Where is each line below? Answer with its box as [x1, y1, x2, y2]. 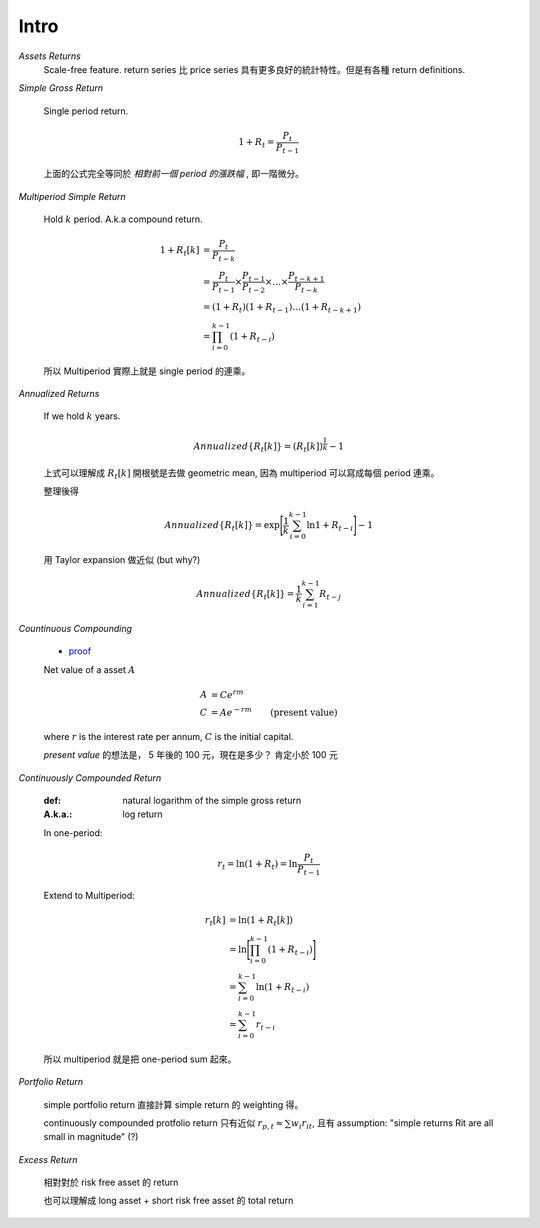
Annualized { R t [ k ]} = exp [164, 520, 280, 533]
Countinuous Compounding [18, 622, 133, 634]
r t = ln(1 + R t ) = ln [216, 858, 298, 872]
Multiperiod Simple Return [18, 190, 127, 202]
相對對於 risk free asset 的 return [43, 1176, 179, 1189]
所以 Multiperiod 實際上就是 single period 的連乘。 [43, 365, 251, 377]
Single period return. [43, 105, 129, 117]
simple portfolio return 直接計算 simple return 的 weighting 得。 [43, 1098, 304, 1110]
